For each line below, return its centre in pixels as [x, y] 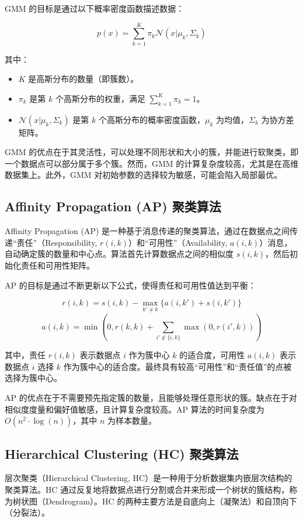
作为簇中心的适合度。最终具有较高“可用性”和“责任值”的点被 [177, 366]
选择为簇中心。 [33, 378]
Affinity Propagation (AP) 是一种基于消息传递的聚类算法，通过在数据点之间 [147, 231]
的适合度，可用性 [212, 355]
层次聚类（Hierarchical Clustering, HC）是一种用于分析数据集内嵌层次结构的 [149, 478]
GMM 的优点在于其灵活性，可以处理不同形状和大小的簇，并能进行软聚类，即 [152, 152]
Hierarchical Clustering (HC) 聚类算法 [122, 453]
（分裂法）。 [27, 512]
